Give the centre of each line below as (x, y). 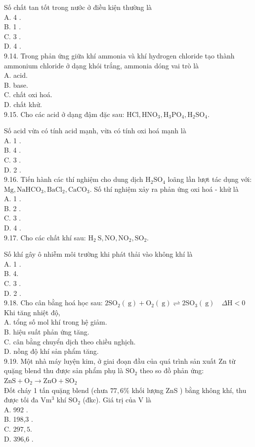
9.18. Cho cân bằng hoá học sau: (53, 303)
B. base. (16, 84)
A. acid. (16, 75)
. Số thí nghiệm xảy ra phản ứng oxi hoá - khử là (164, 189)
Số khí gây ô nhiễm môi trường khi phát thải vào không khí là (98, 254)
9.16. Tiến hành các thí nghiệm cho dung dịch (74, 179)
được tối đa (21, 400)
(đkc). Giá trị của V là (117, 400)
